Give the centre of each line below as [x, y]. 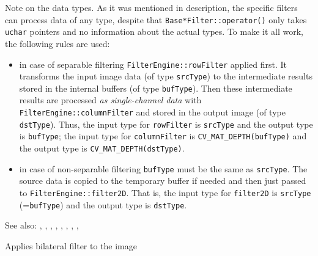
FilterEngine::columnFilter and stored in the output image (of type [152, 112]
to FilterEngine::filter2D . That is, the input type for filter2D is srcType [165, 192]
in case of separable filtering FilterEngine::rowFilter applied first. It [153, 64]
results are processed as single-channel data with [110, 100]
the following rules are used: [57, 43]
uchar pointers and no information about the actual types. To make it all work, [154, 31]
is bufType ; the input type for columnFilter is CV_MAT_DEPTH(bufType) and [163, 136]
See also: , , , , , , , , [42, 225]
